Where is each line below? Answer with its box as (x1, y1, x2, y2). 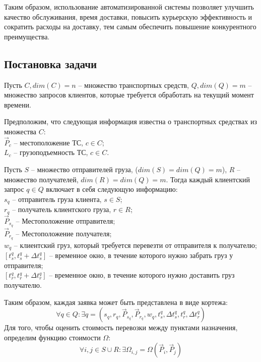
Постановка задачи (4, 56, 97, 71)
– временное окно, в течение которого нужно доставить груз (49, 270, 235, 280)
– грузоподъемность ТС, (14, 147, 88, 158)
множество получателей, (4, 174, 79, 184)
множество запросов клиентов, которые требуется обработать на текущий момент (4, 89, 254, 100)
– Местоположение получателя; (16, 228, 112, 238)
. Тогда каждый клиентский (166, 174, 250, 184)
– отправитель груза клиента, (12, 193, 102, 204)
